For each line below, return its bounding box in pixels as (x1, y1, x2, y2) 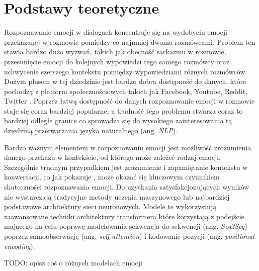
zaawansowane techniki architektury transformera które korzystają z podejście (4, 211, 244, 221)
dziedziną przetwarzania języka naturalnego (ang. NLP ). (4, 125, 178, 136)
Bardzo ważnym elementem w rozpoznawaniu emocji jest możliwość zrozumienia (4, 142, 251, 152)
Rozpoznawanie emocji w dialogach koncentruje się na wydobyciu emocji (4, 27, 228, 37)
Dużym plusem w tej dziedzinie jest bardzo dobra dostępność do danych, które (4, 76, 246, 86)
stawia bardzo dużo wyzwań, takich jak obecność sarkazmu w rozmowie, (4, 46, 226, 57)
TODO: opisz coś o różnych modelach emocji (4, 257, 142, 268)
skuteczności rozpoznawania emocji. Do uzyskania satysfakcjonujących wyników (4, 182, 249, 192)
